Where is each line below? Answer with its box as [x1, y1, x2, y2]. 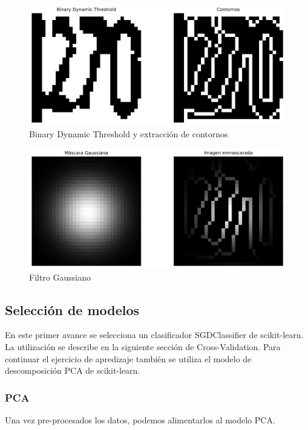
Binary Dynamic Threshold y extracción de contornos [29, 127, 228, 140]
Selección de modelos [5, 300, 140, 319]
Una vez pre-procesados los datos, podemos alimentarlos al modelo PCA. [5, 414, 275, 426]
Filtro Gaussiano [29, 270, 91, 283]
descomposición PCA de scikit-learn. [5, 364, 140, 377]
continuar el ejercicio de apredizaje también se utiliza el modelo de [5, 352, 252, 365]
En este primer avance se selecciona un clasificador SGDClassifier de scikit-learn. [5, 328, 304, 341]
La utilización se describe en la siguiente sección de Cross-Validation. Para [5, 340, 281, 353]
